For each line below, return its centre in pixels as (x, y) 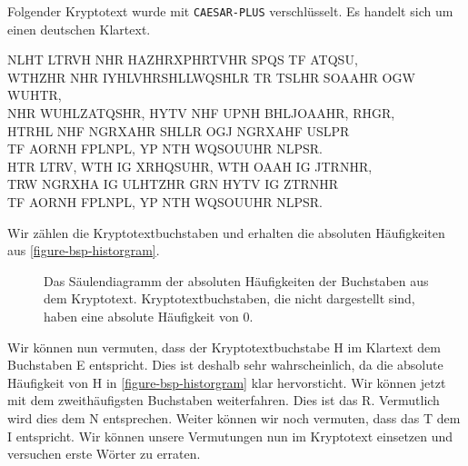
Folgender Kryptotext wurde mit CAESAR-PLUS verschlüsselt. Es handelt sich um (230, 11)
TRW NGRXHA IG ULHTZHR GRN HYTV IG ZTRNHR (173, 184)
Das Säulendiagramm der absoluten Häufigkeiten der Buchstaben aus (236, 280)
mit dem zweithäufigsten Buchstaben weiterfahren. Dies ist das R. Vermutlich (224, 400)
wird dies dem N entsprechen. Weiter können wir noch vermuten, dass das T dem (234, 417)
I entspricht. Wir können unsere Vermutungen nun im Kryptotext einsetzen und (230, 436)
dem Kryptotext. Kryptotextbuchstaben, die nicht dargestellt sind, (229, 298)
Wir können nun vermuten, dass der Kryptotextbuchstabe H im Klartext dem (224, 347)
